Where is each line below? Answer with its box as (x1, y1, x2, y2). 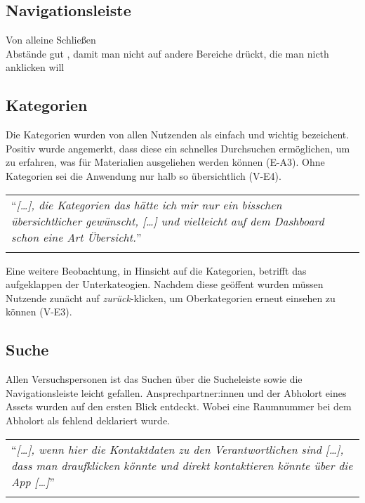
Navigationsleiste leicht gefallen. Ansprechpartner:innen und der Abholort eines (6, 385, 347, 400)
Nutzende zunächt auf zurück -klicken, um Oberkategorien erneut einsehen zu (6, 290, 336, 305)
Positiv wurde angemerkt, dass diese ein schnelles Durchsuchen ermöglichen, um (6, 141, 350, 155)
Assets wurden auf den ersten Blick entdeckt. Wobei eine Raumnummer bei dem (6, 399, 352, 414)
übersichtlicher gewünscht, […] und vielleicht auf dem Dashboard (11, 212, 324, 229)
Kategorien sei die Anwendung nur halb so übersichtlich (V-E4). (6, 168, 281, 183)
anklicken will (6, 60, 65, 74)
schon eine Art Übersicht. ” (11, 228, 142, 245)
